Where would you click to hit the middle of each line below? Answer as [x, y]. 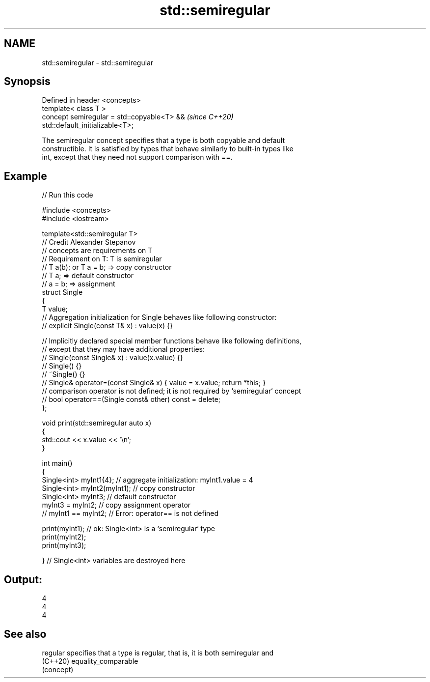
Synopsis [27, 82]
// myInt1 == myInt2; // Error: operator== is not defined [130, 513]
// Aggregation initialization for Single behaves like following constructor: [159, 317]
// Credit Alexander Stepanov [89, 242]
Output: [23, 579]
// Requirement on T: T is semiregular [102, 259]
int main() [57, 463]
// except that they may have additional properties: [123, 349]
